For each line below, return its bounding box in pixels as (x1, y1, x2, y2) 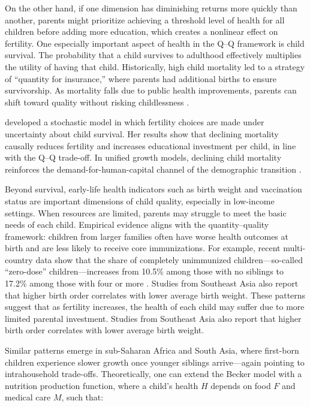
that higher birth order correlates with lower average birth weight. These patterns (5, 288, 306, 301)
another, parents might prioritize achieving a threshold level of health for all (5, 13, 285, 26)
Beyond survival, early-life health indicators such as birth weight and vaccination (5, 183, 302, 195)
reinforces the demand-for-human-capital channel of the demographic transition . (5, 162, 302, 175)
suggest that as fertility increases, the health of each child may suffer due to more (5, 300, 305, 313)
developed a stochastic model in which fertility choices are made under (5, 116, 264, 128)
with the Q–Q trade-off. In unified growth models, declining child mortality (5, 151, 282, 164)
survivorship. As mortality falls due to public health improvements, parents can (5, 84, 297, 97)
